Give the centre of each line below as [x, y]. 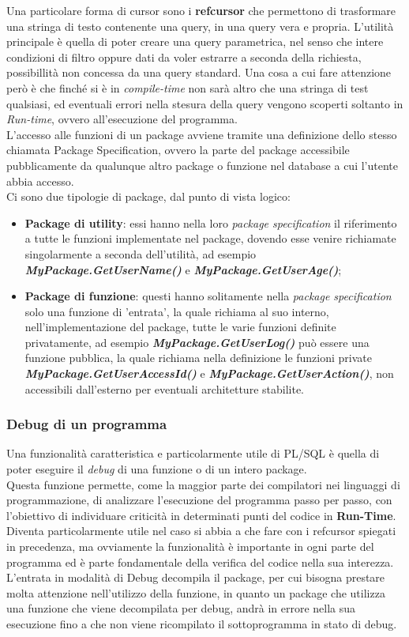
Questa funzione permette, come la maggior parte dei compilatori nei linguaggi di [203, 484]
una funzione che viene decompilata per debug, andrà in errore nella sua [181, 608]
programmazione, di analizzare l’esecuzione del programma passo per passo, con [199, 500]
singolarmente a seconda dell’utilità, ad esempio [141, 253]
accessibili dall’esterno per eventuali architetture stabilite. [164, 388]
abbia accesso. [40, 181]
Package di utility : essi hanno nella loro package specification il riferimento [211, 222]
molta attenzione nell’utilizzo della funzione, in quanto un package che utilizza [196, 592]
